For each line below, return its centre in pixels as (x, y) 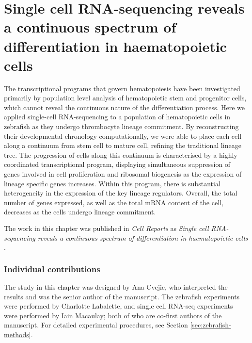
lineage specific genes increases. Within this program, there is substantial (112, 183)
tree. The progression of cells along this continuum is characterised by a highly (121, 155)
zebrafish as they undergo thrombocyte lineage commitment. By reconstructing (121, 126)
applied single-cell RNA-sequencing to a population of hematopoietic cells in (117, 117)
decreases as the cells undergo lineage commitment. (80, 212)
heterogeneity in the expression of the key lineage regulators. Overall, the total (121, 193)
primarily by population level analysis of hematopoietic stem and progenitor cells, (125, 98)
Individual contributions (52, 269)
